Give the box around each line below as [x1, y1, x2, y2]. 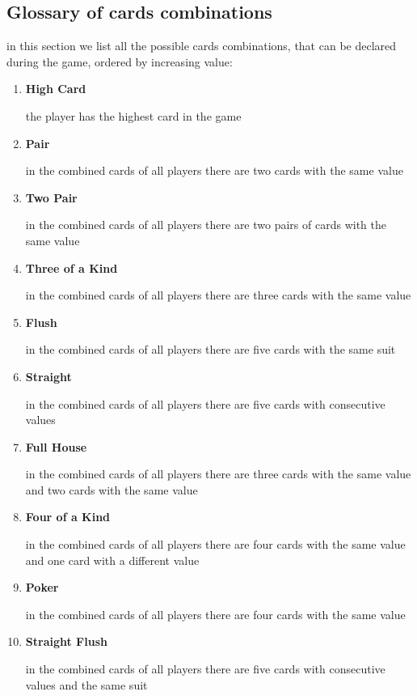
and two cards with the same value [25, 481, 198, 498]
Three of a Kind [25, 259, 118, 276]
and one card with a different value [25, 551, 200, 568]
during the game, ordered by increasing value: [6, 53, 233, 70]
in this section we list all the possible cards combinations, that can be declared [6, 37, 397, 54]
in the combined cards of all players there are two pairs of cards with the [25, 216, 386, 233]
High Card [25, 80, 86, 97]
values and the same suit [25, 676, 148, 693]
